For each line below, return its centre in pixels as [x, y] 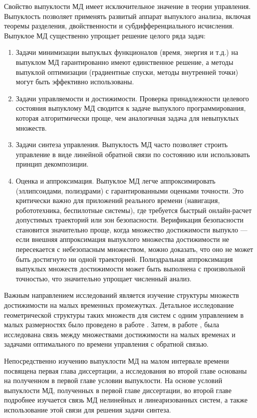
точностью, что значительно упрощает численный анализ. [104, 278]
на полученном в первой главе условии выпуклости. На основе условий [113, 380]
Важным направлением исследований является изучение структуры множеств [122, 295]
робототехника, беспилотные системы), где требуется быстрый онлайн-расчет [134, 210]
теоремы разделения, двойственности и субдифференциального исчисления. [119, 26]
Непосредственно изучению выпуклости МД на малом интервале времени [117, 361]
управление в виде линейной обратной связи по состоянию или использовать [133, 154]
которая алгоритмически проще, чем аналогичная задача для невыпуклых [127, 117]
